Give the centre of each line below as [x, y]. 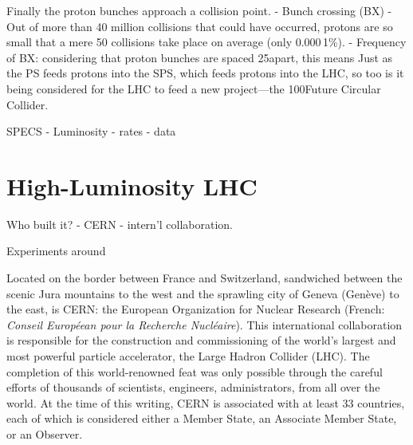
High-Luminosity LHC [132, 185]
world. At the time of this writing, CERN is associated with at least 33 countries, [206, 402]
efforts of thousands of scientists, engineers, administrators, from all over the [193, 387]
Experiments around [56, 251]
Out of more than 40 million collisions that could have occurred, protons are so [200, 26]
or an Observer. [45, 434]
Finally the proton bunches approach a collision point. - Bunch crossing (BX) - [199, 10]
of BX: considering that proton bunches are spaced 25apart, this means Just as [200, 57]
